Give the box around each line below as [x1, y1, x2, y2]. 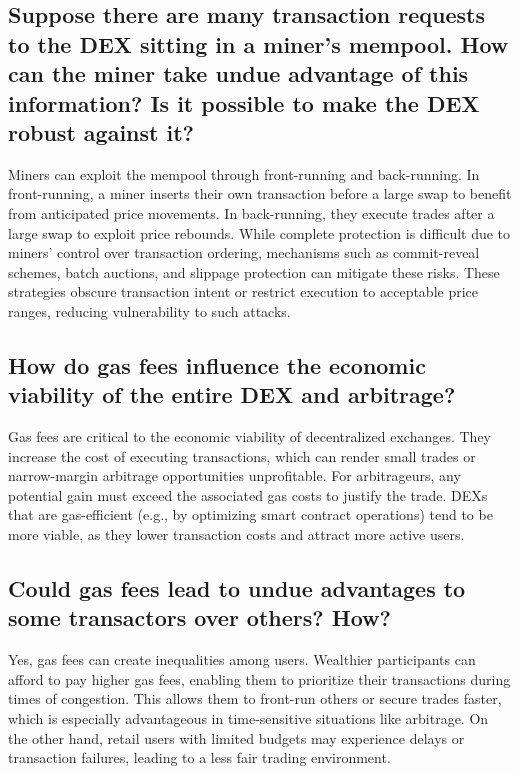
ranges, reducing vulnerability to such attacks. [8, 300, 291, 321]
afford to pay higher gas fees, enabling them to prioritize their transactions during [8, 668, 511, 689]
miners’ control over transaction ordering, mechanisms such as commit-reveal [8, 242, 480, 263]
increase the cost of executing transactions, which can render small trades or [8, 445, 476, 466]
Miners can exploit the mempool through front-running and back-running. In [8, 163, 480, 184]
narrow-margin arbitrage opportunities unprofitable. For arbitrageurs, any [8, 465, 461, 486]
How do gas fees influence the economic [8, 349, 426, 380]
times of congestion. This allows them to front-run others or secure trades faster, [8, 688, 502, 709]
